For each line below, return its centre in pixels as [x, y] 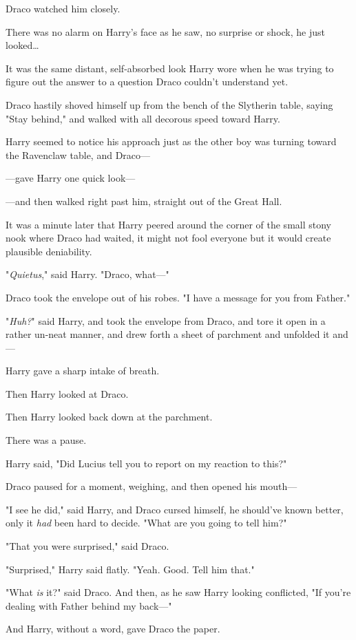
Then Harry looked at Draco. [67, 393]
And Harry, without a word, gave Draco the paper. [113, 629]
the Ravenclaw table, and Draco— [78, 154]
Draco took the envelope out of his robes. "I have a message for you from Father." [178, 297]
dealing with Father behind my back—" [89, 605]
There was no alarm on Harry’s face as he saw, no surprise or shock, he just [166, 31]
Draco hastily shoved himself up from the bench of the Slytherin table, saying [169, 104]
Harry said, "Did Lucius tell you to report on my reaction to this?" [146, 463]
